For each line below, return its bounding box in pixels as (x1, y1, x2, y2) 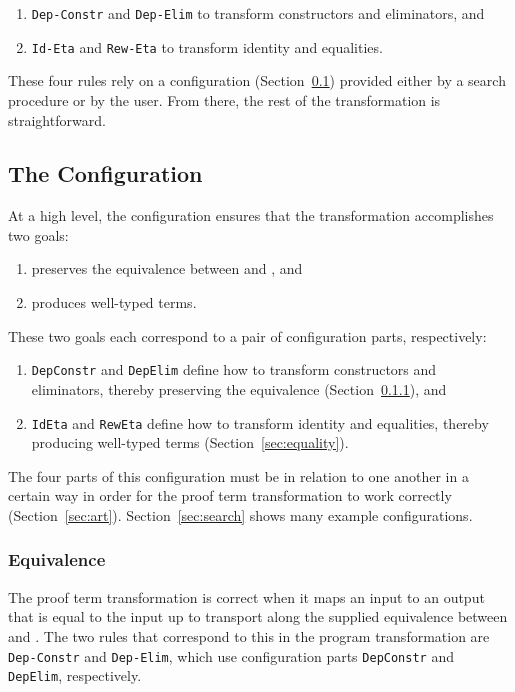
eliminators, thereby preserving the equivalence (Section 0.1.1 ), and (31, 378, 447, 399)
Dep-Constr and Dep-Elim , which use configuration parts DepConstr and (8, 645, 454, 666)
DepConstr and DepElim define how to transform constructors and (31, 359, 437, 380)
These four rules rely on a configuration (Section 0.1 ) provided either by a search (8, 70, 506, 91)
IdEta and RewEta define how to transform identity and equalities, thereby (31, 412, 489, 433)
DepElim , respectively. (8, 665, 142, 686)
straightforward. (8, 109, 106, 130)
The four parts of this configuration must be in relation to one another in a (8, 465, 469, 486)
